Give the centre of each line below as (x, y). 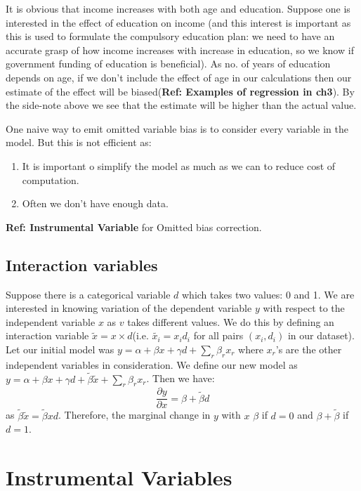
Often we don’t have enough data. (95, 203)
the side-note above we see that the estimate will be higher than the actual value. (181, 105)
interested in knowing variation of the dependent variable (129, 308)
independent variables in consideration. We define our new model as (152, 364)
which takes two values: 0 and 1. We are (268, 294)
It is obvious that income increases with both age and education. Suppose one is (178, 8)
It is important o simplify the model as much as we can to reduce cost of (179, 165)
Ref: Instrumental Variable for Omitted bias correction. (134, 227)
